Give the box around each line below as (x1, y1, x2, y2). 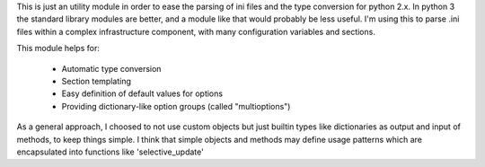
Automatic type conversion (61, 63, 162, 74)
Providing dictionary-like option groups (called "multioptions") (61, 101, 291, 111)
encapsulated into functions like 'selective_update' (16, 146, 204, 157)
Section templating (61, 75, 132, 86)
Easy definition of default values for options (61, 88, 224, 99)
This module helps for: (16, 43, 101, 54)
